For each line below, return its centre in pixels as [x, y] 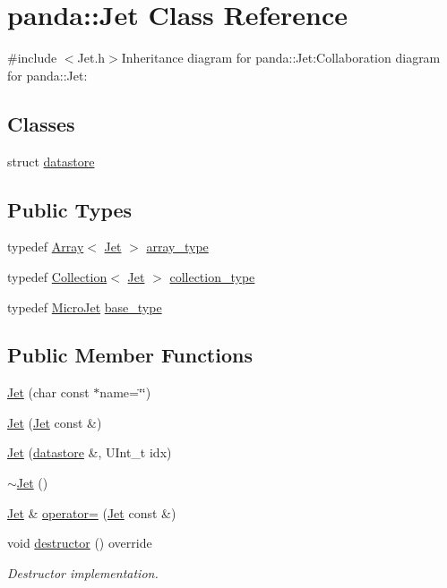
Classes [41, 123]
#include [32, 58]
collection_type [212, 276]
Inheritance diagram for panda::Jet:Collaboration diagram [281, 58]
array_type [177, 247]
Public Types [70, 209]
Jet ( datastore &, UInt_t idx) [90, 452]
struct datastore [51, 161]
